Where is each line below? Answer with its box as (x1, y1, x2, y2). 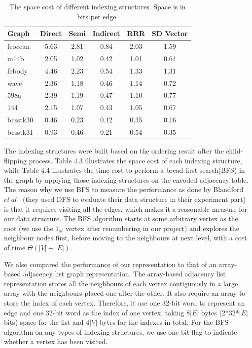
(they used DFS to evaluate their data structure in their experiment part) (22, 194, 246, 204)
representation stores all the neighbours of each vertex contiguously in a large (4, 278, 238, 288)
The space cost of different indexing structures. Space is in (9, 1, 186, 11)
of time (4, 242, 26, 252)
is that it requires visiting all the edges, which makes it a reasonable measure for (4, 203, 248, 214)
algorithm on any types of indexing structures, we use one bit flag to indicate (4, 326, 237, 337)
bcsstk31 (7, 126, 34, 137)
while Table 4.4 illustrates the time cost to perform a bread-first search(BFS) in (4, 165, 245, 175)
